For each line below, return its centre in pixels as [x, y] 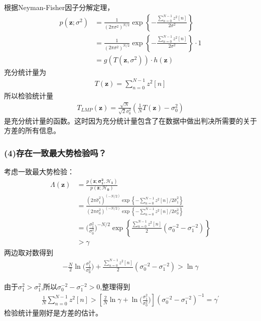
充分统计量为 [25, 72]
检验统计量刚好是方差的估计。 [53, 313]
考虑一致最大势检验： [39, 172]
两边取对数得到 [29, 252]
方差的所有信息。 [32, 130]
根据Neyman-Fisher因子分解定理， [59, 7]
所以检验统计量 [29, 95]
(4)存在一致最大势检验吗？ [55, 152]
